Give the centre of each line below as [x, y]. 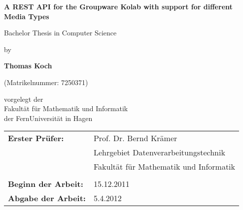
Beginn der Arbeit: [46, 184]
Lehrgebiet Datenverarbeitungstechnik [159, 152]
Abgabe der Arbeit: [47, 198]
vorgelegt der [24, 99]
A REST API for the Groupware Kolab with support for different [118, 6]
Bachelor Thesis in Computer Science [60, 33]
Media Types [27, 16]
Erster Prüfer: [36, 138]
